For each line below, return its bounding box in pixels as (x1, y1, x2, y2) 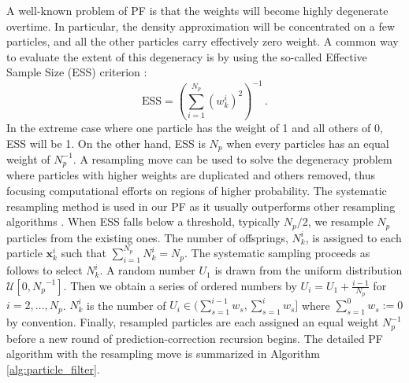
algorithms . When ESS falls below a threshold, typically (6, 213, 281, 230)
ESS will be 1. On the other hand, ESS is (6, 134, 206, 151)
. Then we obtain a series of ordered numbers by (63, 277, 297, 293)
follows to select (6, 262, 83, 278)
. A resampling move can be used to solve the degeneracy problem (73, 150, 392, 167)
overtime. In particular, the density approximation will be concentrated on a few (6, 17, 396, 34)
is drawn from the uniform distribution (214, 262, 403, 278)
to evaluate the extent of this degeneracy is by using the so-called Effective (6, 48, 367, 64)
